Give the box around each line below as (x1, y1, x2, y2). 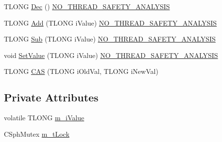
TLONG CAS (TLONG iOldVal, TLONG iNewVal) (4, 66, 158, 76)
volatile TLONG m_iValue (4, 113, 85, 123)
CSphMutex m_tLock (4, 128, 69, 139)
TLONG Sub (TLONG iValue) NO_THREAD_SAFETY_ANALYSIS (4, 34, 216, 44)
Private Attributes (4, 90, 99, 105)
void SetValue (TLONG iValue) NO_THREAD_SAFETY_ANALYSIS (4, 50, 218, 60)
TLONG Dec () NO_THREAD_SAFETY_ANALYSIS (4, 1, 170, 11)
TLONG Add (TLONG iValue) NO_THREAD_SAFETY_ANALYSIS (4, 17, 217, 28)
